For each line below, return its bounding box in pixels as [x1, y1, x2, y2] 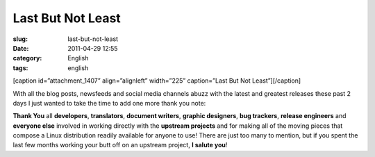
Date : [12, 44, 29, 52]
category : [12, 54, 42, 63]
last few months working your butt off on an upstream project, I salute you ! [12, 141, 228, 149]
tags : [12, 63, 28, 72]
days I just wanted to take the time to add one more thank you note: [12, 99, 206, 107]
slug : [12, 35, 28, 43]
